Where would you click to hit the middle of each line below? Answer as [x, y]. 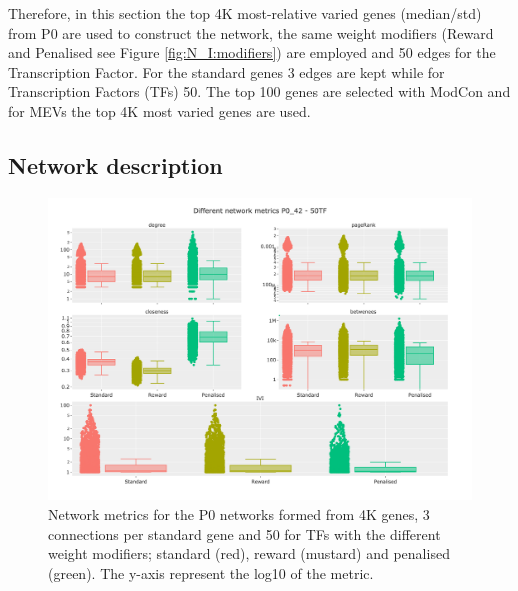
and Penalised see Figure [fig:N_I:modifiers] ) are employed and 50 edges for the [252, 52]
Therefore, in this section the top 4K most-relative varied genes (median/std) [245, 13]
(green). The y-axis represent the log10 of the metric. [211, 572]
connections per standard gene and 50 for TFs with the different [244, 533]
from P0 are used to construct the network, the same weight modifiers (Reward [251, 32]
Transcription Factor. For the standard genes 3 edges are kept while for [226, 71]
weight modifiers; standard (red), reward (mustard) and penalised [249, 553]
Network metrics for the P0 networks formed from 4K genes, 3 [239, 514]
